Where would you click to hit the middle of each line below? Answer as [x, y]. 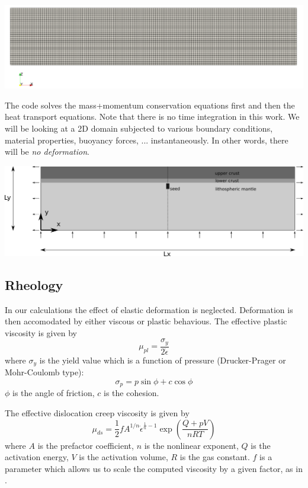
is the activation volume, [123, 457]
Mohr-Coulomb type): [44, 372]
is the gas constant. [215, 457]
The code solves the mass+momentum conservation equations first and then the [150, 105]
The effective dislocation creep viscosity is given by [97, 413]
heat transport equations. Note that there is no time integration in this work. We [152, 117]
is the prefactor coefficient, [86, 445]
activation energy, [37, 457]
